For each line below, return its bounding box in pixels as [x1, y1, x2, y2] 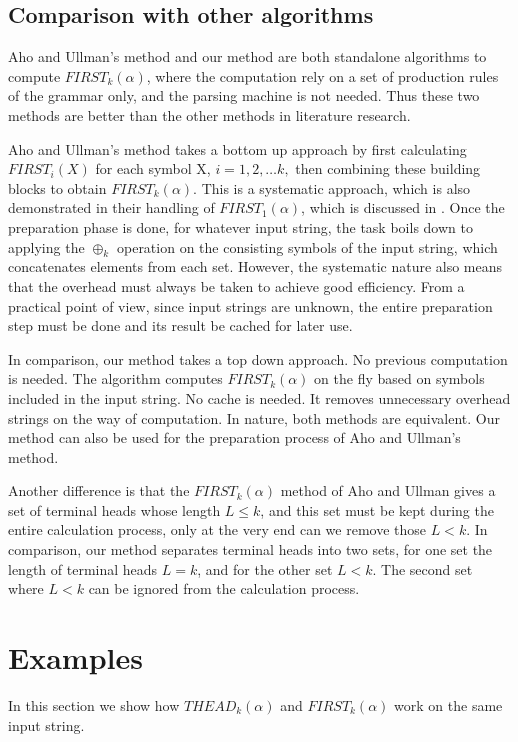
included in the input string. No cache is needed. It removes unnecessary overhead [8, 387, 511, 408]
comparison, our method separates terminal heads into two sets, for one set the [8, 539, 493, 560]
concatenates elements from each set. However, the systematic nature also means [8, 256, 503, 277]
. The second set [372, 558, 473, 579]
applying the [8, 236, 85, 257]
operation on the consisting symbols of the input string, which [116, 236, 498, 257]
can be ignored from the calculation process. [88, 578, 360, 599]
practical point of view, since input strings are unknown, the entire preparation [8, 295, 493, 316]
